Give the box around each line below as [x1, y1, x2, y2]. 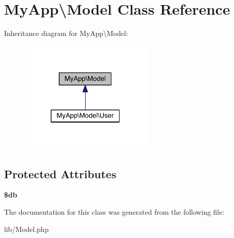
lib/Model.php [4, 223, 49, 234]
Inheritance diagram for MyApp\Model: [4, 28, 128, 38]
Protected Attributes [4, 166, 116, 181]
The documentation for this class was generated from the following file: [4, 207, 224, 217]
